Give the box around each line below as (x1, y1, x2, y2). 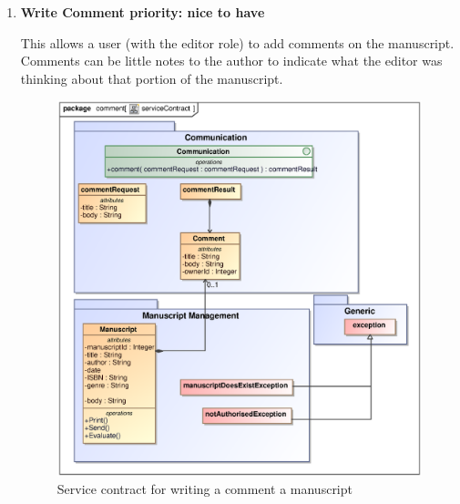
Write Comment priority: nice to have (20, 3, 265, 21)
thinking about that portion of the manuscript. (20, 68, 283, 87)
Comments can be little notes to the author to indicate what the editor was (20, 51, 443, 70)
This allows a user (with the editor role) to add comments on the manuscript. (20, 33, 455, 52)
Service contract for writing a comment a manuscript (56, 479, 353, 499)
